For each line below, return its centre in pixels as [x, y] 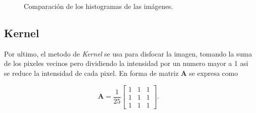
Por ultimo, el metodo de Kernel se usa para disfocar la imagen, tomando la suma [128, 53]
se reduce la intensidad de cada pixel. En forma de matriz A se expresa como [121, 73]
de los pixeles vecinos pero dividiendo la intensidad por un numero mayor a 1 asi [126, 63]
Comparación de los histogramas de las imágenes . [99, 6]
